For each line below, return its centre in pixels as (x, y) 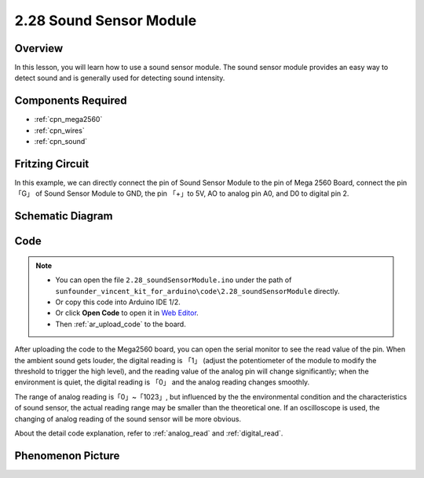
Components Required (71, 101)
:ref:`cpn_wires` (60, 131)
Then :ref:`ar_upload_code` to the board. (121, 324)
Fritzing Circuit (52, 164)
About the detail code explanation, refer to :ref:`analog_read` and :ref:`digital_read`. (149, 433)
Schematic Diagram (64, 216)
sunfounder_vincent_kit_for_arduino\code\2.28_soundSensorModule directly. (198, 291)
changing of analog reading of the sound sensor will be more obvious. (128, 419)
